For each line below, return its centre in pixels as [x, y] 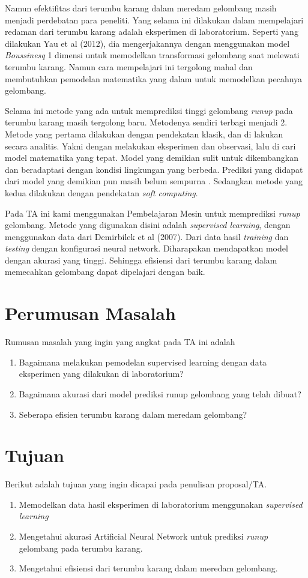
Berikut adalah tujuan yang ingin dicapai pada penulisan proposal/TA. [136, 484]
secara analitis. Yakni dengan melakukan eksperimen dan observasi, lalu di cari [150, 146]
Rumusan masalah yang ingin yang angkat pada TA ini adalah [120, 342]
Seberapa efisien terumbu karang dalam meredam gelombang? [133, 414]
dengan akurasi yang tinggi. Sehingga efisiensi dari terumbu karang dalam [141, 260]
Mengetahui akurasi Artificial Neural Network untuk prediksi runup [143, 536]
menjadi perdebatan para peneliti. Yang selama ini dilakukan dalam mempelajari [154, 20]
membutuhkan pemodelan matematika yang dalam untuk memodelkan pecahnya [154, 78]
